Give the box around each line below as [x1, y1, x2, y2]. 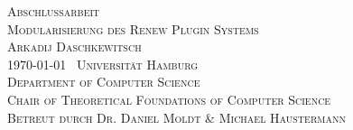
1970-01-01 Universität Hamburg [7, 54, 199, 73]
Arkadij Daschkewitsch [7, 37, 142, 56]
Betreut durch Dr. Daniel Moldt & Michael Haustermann [7, 107, 346, 126]
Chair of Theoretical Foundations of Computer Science [7, 89, 331, 108]
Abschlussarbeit [7, 2, 100, 20]
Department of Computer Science [7, 72, 200, 91]
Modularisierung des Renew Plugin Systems [7, 19, 259, 38]
